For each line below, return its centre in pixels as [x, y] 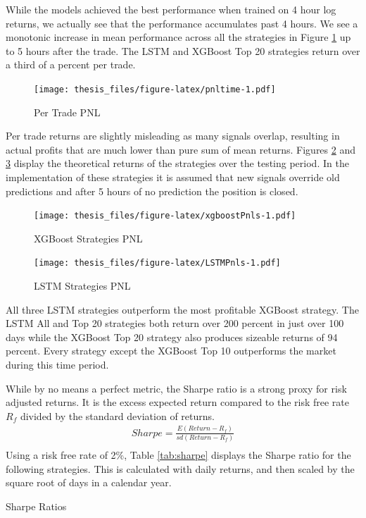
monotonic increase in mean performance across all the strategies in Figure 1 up [178, 37]
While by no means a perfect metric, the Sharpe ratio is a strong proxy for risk [176, 388]
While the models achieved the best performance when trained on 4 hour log [171, 9]
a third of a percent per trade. [71, 64]
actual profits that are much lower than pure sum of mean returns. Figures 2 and [181, 149]
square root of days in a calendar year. [89, 482]
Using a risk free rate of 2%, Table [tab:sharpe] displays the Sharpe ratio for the [178, 455]
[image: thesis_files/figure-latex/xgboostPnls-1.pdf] [165, 216]
